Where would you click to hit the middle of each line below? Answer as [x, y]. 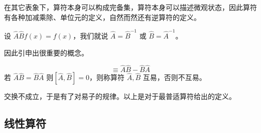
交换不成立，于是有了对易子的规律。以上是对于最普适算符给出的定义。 [120, 96]
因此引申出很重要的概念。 [46, 52]
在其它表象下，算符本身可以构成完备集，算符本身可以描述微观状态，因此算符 [130, 7]
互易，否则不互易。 [174, 77]
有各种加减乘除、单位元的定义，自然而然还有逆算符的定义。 [102, 17]
